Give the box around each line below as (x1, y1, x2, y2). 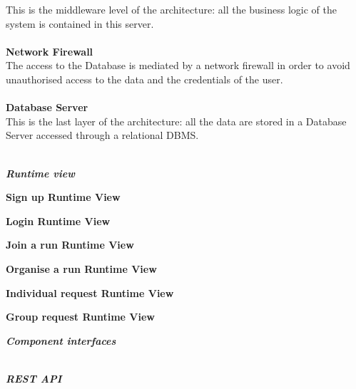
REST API (6, 370, 62, 385)
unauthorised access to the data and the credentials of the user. (6, 71, 283, 86)
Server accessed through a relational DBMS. (6, 128, 199, 142)
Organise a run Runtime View (6, 261, 157, 276)
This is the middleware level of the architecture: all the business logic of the (6, 2, 337, 16)
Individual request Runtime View (6, 285, 174, 300)
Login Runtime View (6, 213, 111, 228)
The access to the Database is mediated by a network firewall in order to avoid (6, 58, 350, 73)
